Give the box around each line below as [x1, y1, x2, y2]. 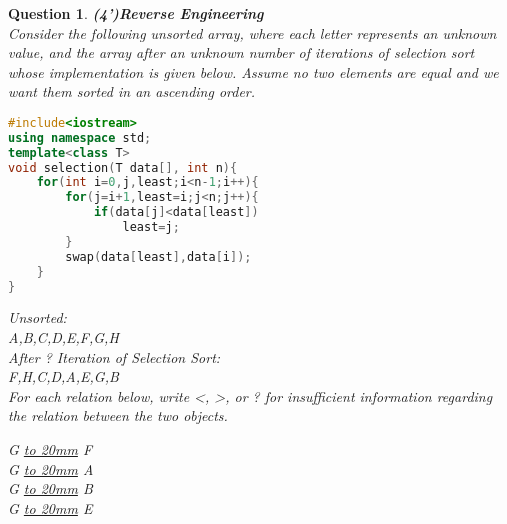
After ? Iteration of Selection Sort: [8, 346, 221, 367]
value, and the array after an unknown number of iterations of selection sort [8, 42, 475, 63]
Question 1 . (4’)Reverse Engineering [8, 3, 264, 23]
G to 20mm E [8, 497, 93, 518]
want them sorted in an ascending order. [8, 81, 256, 102]
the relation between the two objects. [8, 405, 228, 426]
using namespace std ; [8, 130, 152, 145]
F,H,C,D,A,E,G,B [8, 366, 119, 387]
